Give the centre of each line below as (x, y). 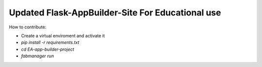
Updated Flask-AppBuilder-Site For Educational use (115, 13)
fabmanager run (38, 56)
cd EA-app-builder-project (48, 49)
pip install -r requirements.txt (50, 42)
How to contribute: (28, 27)
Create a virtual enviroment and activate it (63, 36)
